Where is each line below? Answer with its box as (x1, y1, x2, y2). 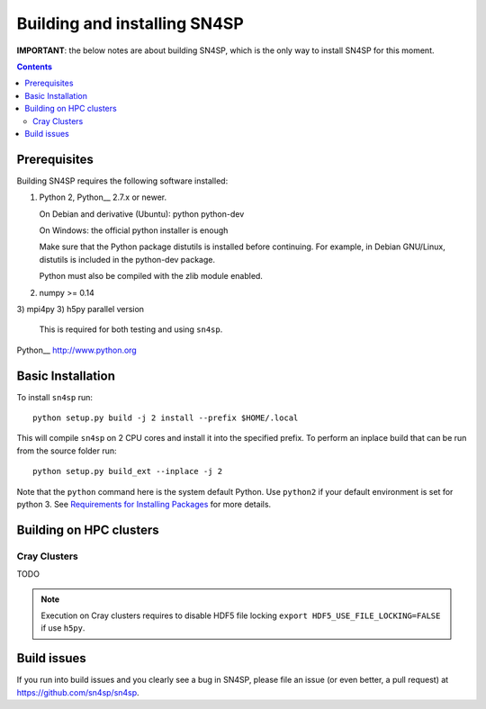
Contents (16, 61, 53, 72)
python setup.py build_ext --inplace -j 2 (32, 466, 223, 477)
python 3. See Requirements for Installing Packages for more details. (16, 498, 272, 509)
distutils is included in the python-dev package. (39, 254, 216, 265)
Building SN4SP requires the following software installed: (16, 175, 229, 186)
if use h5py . (40, 623, 85, 633)
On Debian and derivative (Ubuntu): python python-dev (39, 208, 245, 220)
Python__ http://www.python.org (16, 345, 137, 355)
